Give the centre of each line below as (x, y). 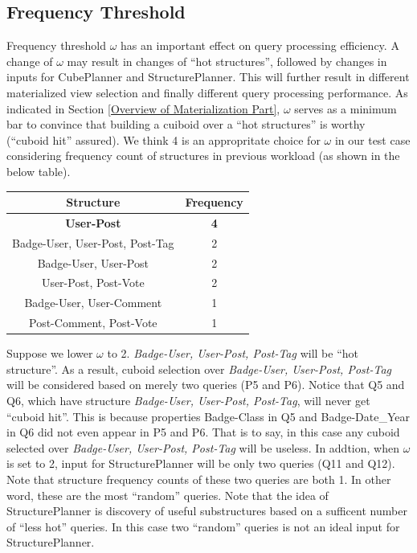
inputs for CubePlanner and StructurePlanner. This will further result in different (208, 77)
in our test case (372, 139)
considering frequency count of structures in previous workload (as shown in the (203, 156)
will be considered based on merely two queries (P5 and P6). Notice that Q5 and (206, 385)
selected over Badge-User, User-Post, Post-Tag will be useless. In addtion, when (203, 447)
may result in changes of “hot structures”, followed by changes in (227, 61)
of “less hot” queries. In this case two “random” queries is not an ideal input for (203, 526)
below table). (39, 171)
